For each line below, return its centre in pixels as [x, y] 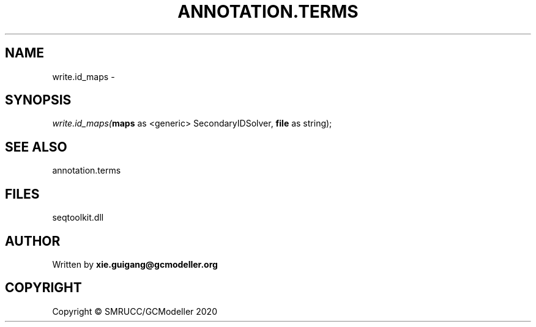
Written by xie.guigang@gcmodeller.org [135, 264]
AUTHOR [33, 241]
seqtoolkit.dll [78, 218]
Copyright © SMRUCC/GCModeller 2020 [135, 311]
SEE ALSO [36, 147]
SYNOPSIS [38, 100]
